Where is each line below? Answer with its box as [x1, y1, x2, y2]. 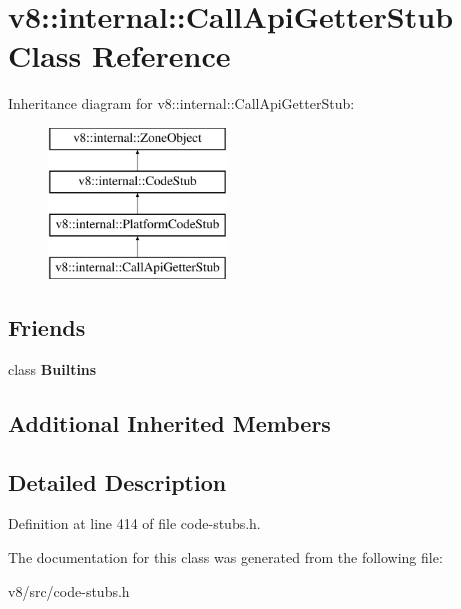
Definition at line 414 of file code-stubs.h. [8, 513, 261, 534]
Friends [8, 312, 86, 343]
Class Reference [8, 35, 231, 76]
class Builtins [8, 358, 97, 379]
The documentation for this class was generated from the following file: [8, 547, 443, 568]
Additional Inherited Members [8, 407, 331, 438]
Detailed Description [8, 466, 227, 497]
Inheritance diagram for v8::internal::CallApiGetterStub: [8, 93, 355, 114]
